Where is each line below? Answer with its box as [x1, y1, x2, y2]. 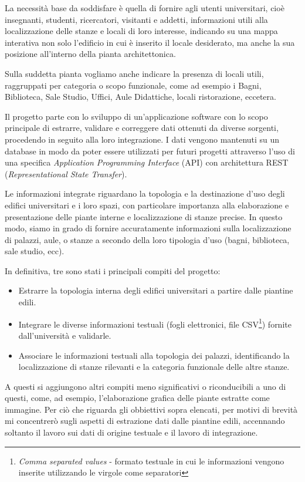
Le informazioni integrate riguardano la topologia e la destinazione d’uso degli [5, 187, 285, 200]
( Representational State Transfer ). [5, 167, 127, 180]
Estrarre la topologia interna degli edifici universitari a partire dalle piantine [18, 284, 293, 296]
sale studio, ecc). [5, 245, 65, 257]
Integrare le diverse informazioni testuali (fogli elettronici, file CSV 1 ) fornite [18, 316, 292, 330]
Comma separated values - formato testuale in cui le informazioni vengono [18, 454, 284, 467]
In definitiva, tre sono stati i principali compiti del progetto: [5, 264, 221, 277]
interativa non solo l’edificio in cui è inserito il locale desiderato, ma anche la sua [5, 36, 295, 48]
